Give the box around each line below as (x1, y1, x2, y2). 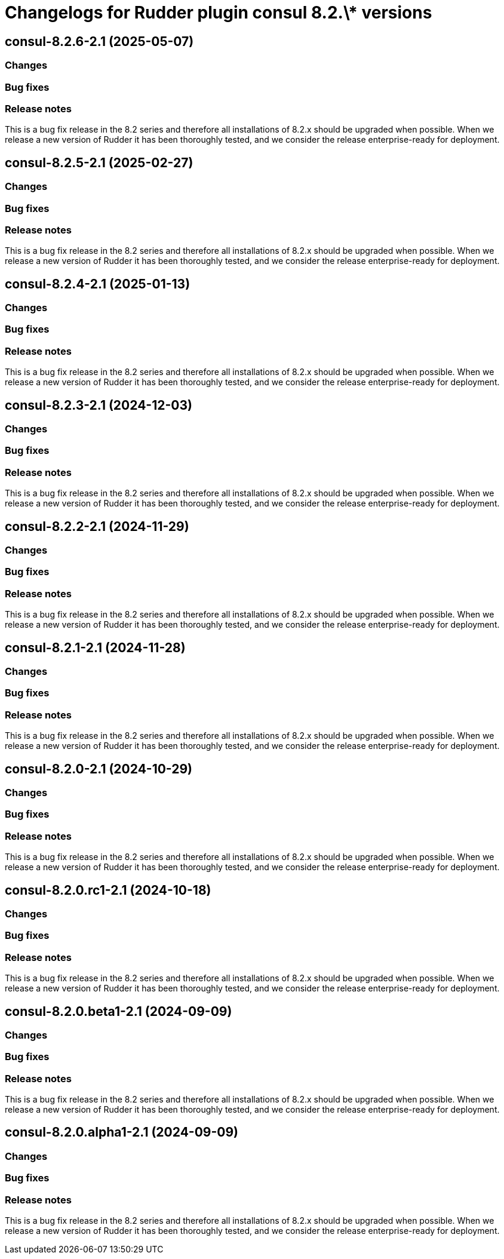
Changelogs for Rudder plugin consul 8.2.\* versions (5, 2, 432, 23)
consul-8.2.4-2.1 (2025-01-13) (5, 276, 190, 291)
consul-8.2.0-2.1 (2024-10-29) (5, 761, 193, 776)
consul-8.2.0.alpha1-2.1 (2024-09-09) (5, 1125, 239, 1140)
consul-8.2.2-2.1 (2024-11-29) (5, 518, 189, 534)
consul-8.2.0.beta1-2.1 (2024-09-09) (5, 1003, 232, 1019)
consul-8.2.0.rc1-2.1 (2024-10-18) (5, 882, 211, 898)
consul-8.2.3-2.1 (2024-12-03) (5, 397, 192, 413)
